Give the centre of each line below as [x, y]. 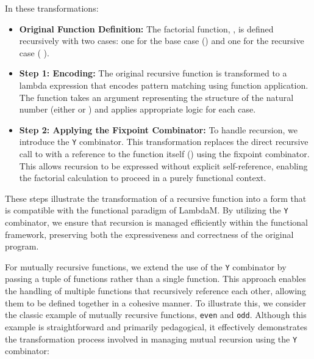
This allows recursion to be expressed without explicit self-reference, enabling [163, 165]
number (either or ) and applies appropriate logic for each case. [137, 109]
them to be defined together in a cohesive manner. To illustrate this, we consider [155, 302]
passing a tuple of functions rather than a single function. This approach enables [155, 279]
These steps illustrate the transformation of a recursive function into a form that [156, 198]
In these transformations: [52, 8]
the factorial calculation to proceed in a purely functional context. [143, 178]
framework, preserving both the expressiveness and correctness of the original [149, 234]
